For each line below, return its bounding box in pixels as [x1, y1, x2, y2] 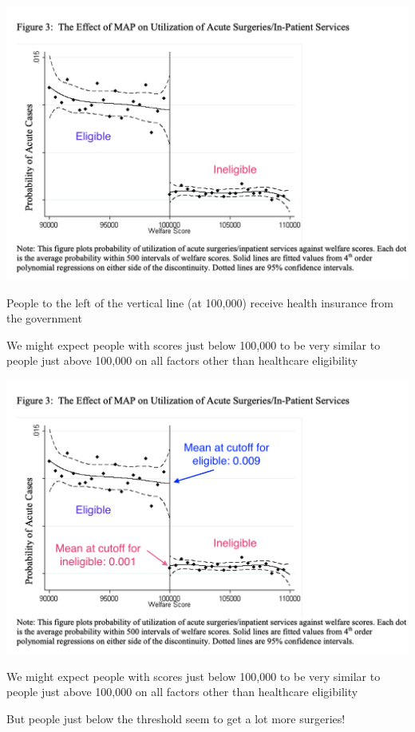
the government [6, 310, 82, 326]
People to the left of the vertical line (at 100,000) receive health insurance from [6, 294, 393, 311]
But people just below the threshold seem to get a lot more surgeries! [6, 710, 346, 726]
